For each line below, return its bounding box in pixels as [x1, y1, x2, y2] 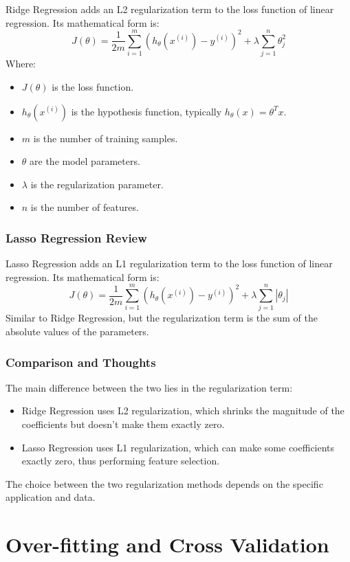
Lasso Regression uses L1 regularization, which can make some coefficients [21, 440, 335, 454]
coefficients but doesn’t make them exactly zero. [21, 417, 225, 431]
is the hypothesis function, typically [71, 104, 222, 118]
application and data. [6, 490, 96, 504]
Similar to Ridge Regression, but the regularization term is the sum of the [6, 311, 318, 325]
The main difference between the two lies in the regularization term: [6, 380, 293, 394]
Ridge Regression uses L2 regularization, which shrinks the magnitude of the [21, 403, 344, 418]
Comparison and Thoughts [6, 353, 156, 370]
